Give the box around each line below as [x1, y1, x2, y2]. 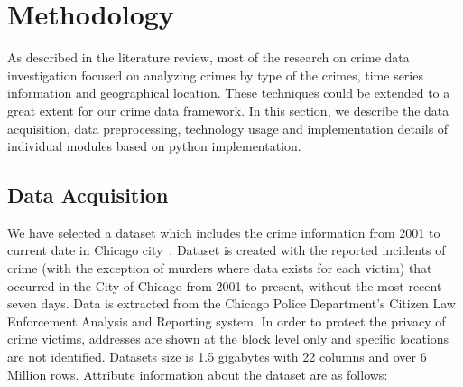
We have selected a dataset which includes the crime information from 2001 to [7, 222, 440, 241]
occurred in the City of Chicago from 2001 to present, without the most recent [7, 276, 442, 295]
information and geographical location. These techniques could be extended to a [7, 83, 450, 102]
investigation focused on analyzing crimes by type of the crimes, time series [7, 65, 423, 84]
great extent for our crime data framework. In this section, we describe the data [7, 100, 449, 119]
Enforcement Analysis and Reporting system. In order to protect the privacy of [7, 311, 446, 330]
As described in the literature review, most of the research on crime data [7, 48, 410, 67]
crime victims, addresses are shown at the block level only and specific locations [7, 329, 449, 348]
